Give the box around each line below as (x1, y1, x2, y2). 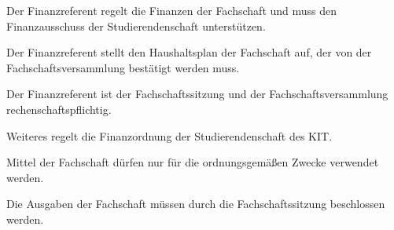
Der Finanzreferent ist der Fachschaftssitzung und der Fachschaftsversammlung (6, 86, 388, 102)
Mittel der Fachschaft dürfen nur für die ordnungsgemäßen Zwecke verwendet (6, 154, 379, 170)
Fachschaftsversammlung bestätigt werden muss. (6, 59, 240, 75)
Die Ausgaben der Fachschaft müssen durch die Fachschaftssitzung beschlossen (6, 195, 385, 212)
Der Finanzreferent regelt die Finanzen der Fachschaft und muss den (6, 2, 337, 18)
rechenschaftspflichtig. (6, 100, 112, 117)
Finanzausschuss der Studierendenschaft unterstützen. (6, 17, 266, 34)
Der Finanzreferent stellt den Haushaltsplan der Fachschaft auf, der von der (6, 44, 372, 60)
